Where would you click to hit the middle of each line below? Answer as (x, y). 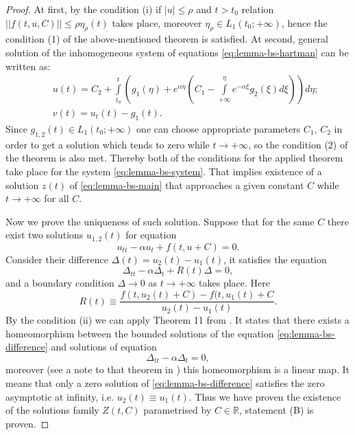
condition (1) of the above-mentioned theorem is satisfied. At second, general (167, 39)
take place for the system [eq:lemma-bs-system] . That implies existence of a (164, 171)
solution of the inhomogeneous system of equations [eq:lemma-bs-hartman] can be (177, 52)
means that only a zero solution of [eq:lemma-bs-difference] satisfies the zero (165, 382)
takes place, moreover (157, 22)
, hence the (304, 22)
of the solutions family (52, 410)
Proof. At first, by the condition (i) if (84, 9)
